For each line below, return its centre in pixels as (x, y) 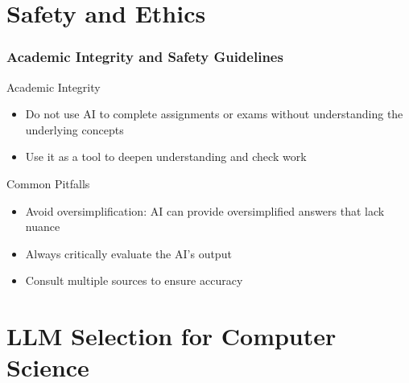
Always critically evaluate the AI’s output (128, 253)
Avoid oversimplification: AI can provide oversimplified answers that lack (205, 210)
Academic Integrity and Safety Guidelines (145, 57)
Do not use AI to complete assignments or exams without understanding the (214, 114)
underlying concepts (74, 129)
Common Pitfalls (48, 183)
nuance (43, 227)
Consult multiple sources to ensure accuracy (134, 280)
